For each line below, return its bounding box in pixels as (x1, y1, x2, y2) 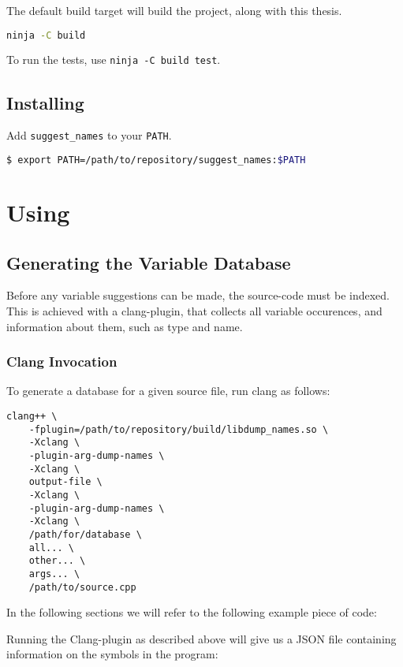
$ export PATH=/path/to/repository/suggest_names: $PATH (6, 154, 306, 166)
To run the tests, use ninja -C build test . (6, 51, 221, 68)
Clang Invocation (6, 352, 118, 371)
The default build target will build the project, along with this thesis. (6, 2, 342, 18)
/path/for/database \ (28, 528, 142, 540)
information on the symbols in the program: (6, 646, 218, 662)
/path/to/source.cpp (28, 581, 136, 593)
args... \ (28, 568, 80, 579)
